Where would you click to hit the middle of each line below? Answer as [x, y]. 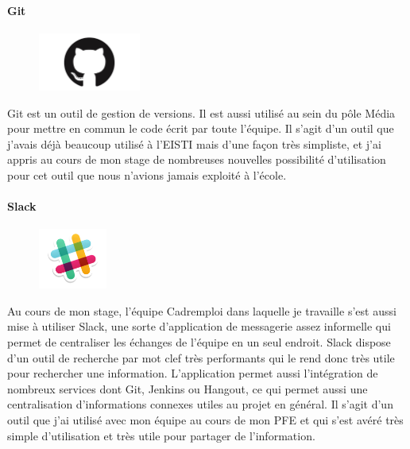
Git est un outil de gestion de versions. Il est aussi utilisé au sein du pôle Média [201, 112]
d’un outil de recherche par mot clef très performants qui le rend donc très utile [201, 357]
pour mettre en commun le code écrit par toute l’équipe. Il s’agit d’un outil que [201, 128]
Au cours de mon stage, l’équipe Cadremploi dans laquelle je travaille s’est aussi [202, 310]
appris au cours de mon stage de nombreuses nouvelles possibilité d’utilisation [197, 159]
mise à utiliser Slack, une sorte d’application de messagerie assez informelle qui [199, 326]
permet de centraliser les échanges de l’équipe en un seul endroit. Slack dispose [199, 342]
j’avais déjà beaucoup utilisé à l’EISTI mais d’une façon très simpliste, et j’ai [194, 143]
